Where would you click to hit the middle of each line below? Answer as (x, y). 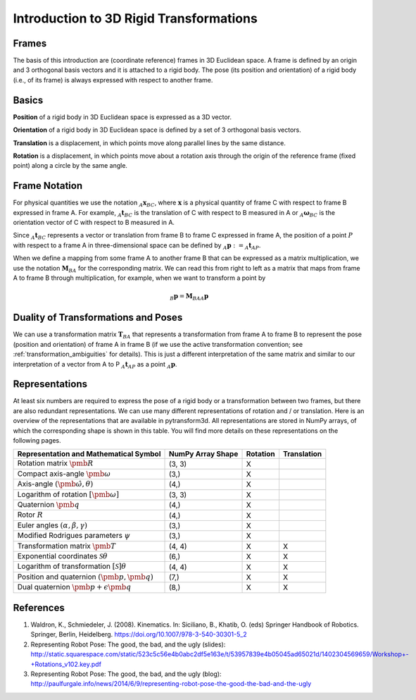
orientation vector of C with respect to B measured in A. (94, 222)
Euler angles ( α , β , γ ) (52, 525)
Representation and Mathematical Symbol (89, 454)
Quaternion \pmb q (49, 504)
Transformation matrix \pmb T (67, 546)
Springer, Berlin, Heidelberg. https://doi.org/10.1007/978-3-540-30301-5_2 (139, 634)
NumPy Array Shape (203, 454)
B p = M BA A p (189, 297)
